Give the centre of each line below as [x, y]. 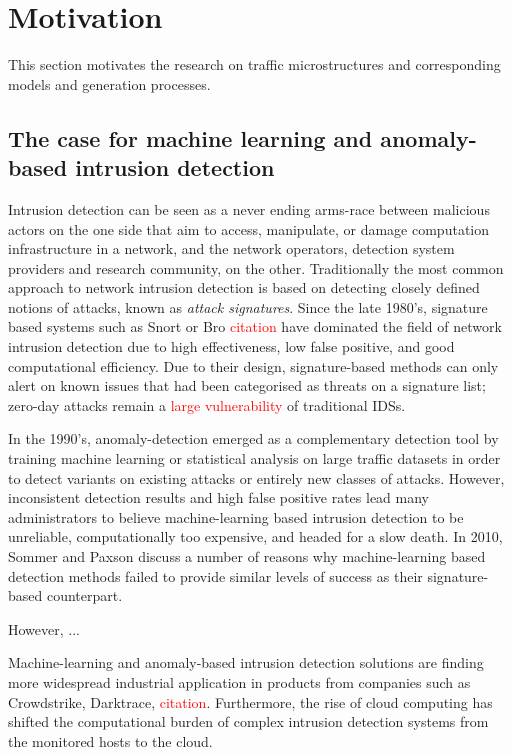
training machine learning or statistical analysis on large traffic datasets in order [254, 458]
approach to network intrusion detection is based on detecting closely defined [244, 287]
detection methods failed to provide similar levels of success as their [215, 575]
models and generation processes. [109, 83]
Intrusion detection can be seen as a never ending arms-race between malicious [249, 208]
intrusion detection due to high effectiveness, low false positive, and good [231, 346]
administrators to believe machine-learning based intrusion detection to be [236, 516]
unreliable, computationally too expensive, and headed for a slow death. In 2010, [255, 536]
